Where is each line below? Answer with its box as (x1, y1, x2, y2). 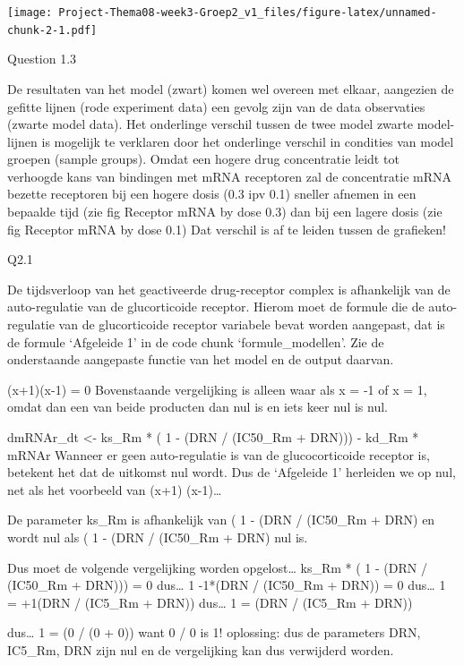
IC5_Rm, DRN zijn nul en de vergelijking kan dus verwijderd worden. (7, 640, 394, 659)
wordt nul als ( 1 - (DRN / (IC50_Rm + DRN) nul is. (7, 527, 308, 546)
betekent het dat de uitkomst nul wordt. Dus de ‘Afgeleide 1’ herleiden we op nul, (7, 463, 456, 482)
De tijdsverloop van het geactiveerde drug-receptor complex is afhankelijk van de (7, 279, 451, 298)
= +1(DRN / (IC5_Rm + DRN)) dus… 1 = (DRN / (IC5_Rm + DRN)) (7, 593, 413, 611)
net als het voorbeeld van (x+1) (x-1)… (7, 480, 222, 499)
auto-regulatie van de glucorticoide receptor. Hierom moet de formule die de (7, 297, 425, 316)
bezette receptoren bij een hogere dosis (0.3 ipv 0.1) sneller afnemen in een (7, 184, 417, 203)
